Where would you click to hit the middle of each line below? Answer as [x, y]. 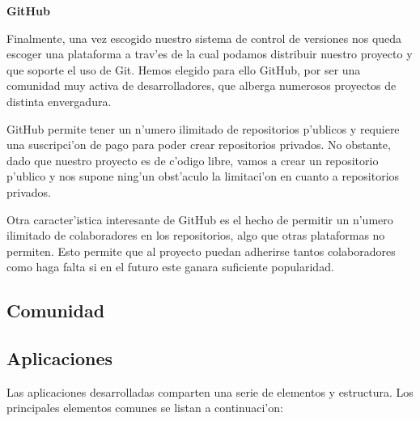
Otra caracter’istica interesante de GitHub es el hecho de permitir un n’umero [200, 219]
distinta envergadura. [59, 101]
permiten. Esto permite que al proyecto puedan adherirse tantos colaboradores [201, 251]
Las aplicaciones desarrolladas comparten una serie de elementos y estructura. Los [210, 391]
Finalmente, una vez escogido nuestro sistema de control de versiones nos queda [204, 38]
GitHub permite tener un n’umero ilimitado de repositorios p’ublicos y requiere [203, 128]
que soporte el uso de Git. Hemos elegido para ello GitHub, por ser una [184, 69]
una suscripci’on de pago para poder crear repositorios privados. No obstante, [199, 145]
